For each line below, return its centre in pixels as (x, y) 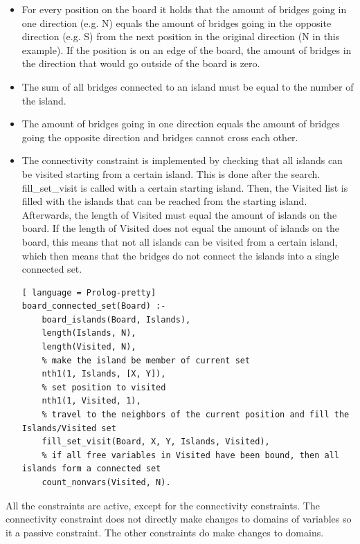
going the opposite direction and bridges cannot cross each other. (160, 137)
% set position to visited (104, 387)
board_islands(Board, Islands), (116, 319)
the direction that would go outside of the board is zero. (141, 63)
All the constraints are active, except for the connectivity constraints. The (163, 505)
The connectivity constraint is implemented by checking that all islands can (182, 160)
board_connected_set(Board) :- (94, 306)
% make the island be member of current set (146, 360)
